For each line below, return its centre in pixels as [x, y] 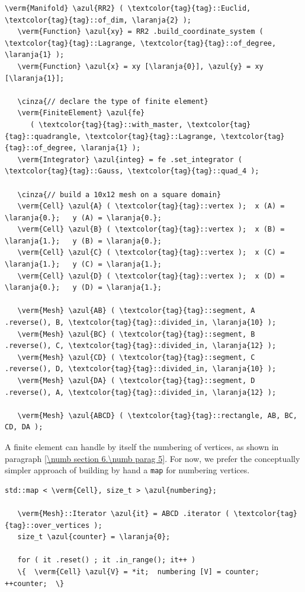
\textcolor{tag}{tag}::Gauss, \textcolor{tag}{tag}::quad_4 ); [132, 171]
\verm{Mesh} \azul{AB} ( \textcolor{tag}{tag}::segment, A [136, 311]
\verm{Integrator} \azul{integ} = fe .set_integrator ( [130, 159]
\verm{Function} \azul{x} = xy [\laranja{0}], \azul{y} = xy [140, 66]
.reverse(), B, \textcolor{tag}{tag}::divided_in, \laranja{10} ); [141, 323]
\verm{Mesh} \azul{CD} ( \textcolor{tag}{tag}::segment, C [136, 357]
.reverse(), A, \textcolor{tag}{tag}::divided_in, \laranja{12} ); [141, 392]
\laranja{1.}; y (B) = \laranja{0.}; [83, 241]
